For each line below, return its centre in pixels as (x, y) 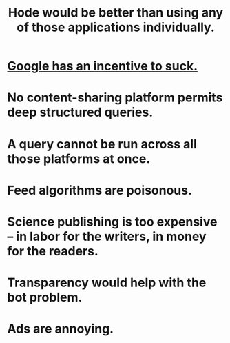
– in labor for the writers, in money (107, 236)
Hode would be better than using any (116, 13)
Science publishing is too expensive (112, 222)
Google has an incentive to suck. (103, 66)
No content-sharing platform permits (115, 98)
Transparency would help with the (107, 283)
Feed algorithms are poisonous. (100, 190)
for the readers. (53, 251)
